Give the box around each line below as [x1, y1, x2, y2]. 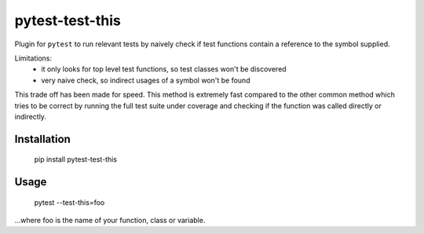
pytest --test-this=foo [34, 197, 105, 207]
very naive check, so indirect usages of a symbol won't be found [41, 75, 250, 85]
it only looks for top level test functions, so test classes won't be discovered [41, 64, 287, 74]
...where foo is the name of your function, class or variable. [14, 216, 206, 225]
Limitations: [14, 53, 53, 63]
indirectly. [14, 112, 47, 121]
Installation [14, 132, 71, 145]
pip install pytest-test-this [34, 155, 118, 164]
